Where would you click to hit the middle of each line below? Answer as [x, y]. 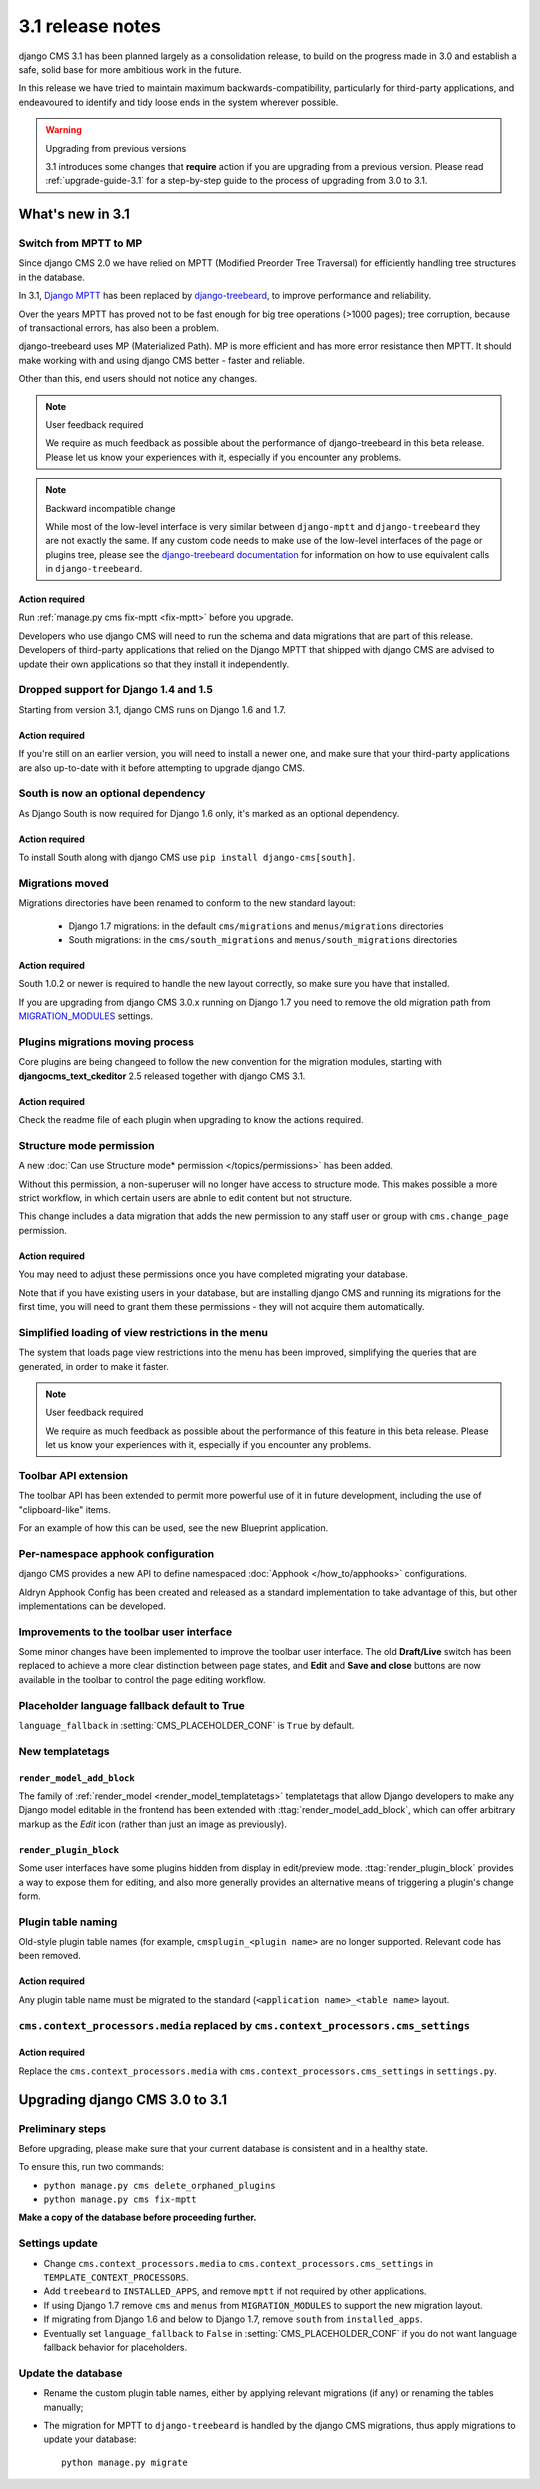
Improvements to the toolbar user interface [125, 1632]
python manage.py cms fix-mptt [120, 2199]
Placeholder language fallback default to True [131, 1705]
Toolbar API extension [73, 1475]
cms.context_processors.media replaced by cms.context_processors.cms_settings [244, 2025]
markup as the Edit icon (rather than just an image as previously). [152, 1824]
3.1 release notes [90, 26]
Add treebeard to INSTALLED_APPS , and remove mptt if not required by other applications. [235, 2291]
